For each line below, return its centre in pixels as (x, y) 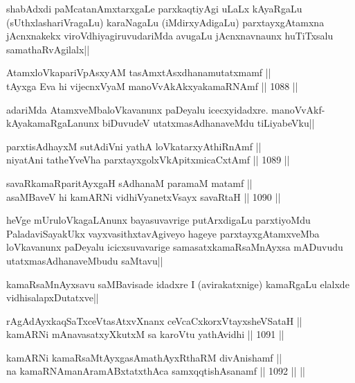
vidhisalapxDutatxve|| (53, 297)
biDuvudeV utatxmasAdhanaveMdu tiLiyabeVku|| (208, 123)
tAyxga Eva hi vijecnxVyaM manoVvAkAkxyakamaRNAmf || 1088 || (152, 86)
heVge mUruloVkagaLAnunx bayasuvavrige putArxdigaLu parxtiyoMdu (158, 220)
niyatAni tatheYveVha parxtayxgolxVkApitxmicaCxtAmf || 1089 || (148, 160)
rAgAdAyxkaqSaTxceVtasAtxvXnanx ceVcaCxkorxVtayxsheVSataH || (154, 320)
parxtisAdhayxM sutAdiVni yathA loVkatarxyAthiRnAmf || (134, 146)
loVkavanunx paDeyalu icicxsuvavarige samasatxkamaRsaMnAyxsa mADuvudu (175, 247)
